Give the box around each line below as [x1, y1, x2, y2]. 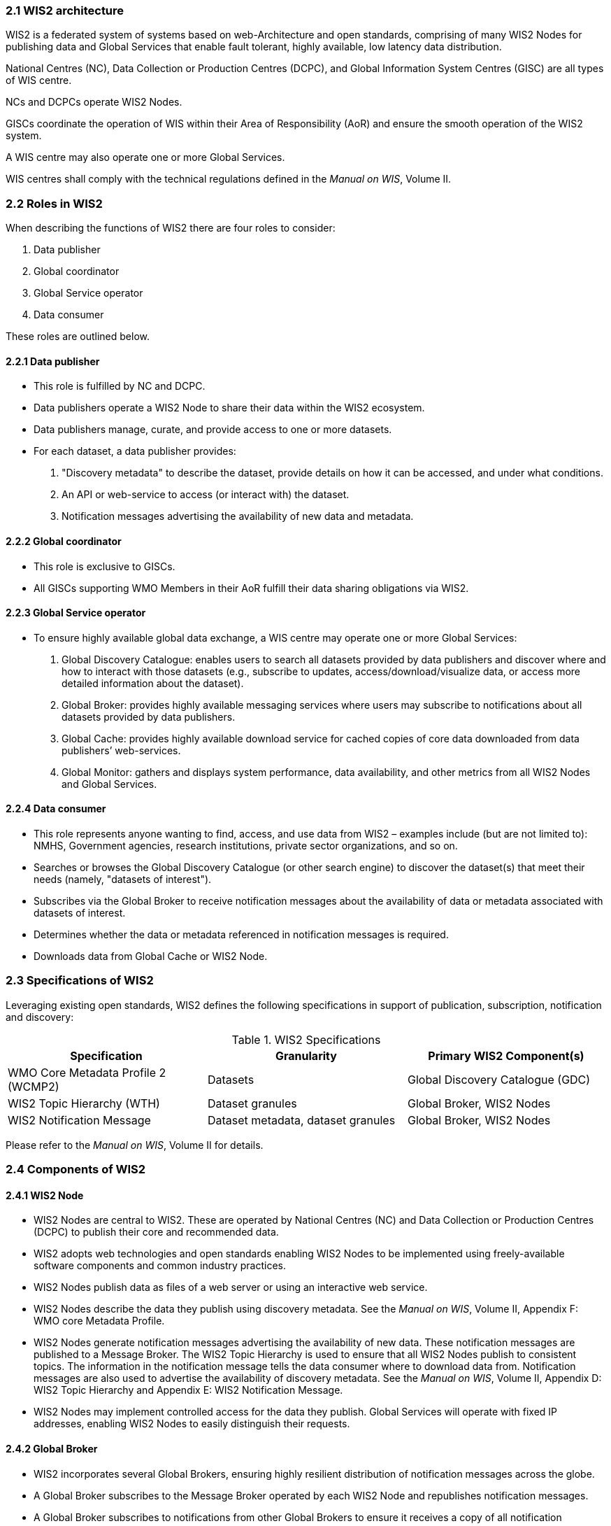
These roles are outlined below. [6, 330, 150, 343]
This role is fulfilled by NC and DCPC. [34, 380, 206, 393]
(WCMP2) [8, 1079, 59, 1094]
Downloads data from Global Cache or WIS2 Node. [34, 950, 268, 962]
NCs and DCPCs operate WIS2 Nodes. [6, 96, 182, 108]
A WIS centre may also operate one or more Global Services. [6, 151, 285, 164]
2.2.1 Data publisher [6, 355, 100, 367]
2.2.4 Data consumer [6, 803, 106, 815]
